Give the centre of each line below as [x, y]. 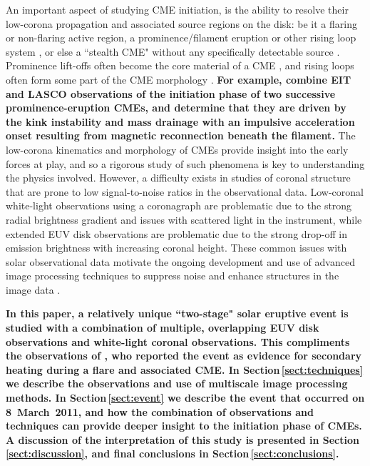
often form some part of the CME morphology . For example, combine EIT [179, 79]
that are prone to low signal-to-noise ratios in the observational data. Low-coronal [185, 191]
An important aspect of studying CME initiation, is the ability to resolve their [177, 9]
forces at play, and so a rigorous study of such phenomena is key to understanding [185, 163]
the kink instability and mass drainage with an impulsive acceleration [180, 121]
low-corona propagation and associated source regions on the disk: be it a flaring [181, 23]
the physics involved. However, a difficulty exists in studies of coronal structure [178, 178]
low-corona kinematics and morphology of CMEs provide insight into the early [177, 149]
